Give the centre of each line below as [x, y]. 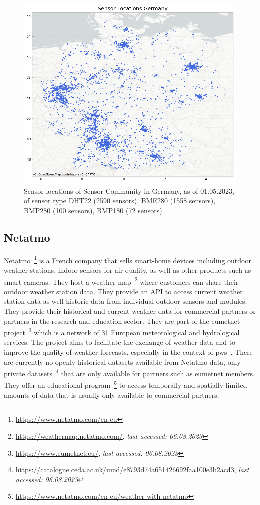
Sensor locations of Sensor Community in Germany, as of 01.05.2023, [129, 191]
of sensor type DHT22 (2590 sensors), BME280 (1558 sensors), [120, 201]
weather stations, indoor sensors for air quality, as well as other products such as [128, 270]
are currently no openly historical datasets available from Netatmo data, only [122, 362]
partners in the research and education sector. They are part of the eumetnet [122, 321]
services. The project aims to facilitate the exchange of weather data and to [120, 342]
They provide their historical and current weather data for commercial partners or [130, 311]
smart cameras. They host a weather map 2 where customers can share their [121, 281]
